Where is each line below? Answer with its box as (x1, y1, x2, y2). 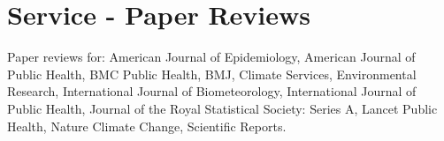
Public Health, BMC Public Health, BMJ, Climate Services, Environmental (7, 64, 417, 83)
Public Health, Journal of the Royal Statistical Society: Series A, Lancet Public (7, 99, 438, 117)
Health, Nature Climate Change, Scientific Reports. (7, 116, 287, 135)
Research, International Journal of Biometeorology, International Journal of (7, 82, 417, 100)
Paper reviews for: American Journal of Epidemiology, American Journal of (7, 48, 416, 66)
